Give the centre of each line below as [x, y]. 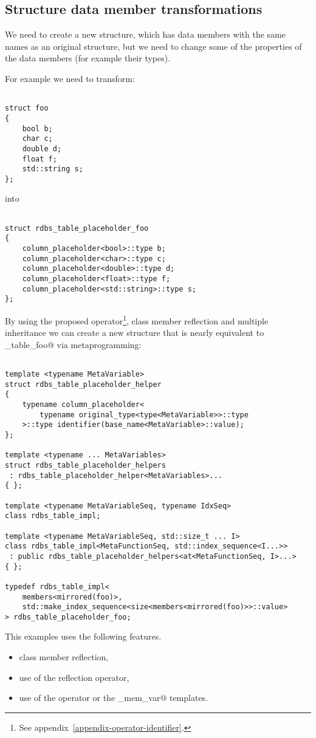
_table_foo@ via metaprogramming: [73, 344]
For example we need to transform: [70, 78]
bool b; [37, 128]
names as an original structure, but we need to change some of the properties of [153, 46]
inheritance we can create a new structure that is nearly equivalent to [135, 333]
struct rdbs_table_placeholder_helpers [85, 465]
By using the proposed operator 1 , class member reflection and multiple [137, 319]
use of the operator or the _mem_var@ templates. [114, 698]
